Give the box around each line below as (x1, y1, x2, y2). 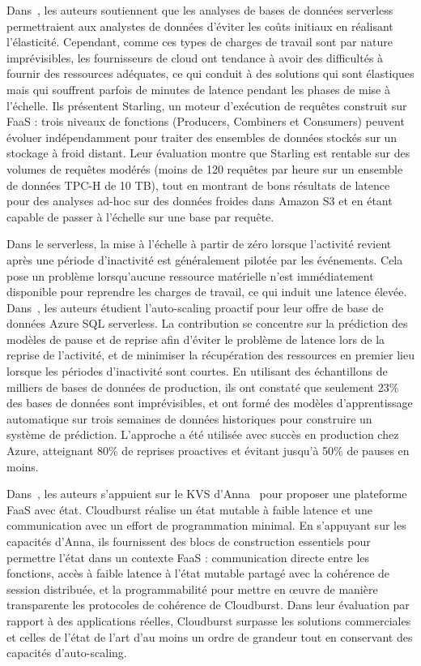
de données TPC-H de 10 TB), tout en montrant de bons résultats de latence (6, 176, 390, 193)
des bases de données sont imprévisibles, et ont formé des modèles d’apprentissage (6, 394, 413, 411)
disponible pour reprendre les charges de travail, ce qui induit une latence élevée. (6, 283, 407, 300)
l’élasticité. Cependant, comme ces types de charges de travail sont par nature (6, 33, 393, 50)
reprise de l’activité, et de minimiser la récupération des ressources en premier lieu (6, 346, 415, 363)
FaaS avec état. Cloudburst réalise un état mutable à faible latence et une (6, 501, 372, 518)
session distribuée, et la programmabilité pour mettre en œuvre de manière (6, 580, 378, 597)
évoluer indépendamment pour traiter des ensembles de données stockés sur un (6, 128, 398, 145)
